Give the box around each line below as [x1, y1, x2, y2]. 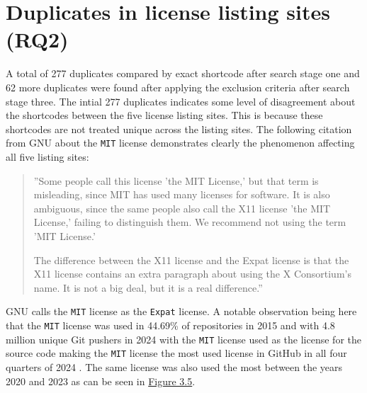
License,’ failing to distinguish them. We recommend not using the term [33, 215, 346, 229]
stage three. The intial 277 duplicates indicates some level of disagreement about [6, 93, 356, 108]
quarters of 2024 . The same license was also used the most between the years [6, 359, 343, 374]
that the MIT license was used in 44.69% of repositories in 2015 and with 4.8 [6, 317, 335, 332]
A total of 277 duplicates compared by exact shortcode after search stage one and [6, 66, 360, 81]
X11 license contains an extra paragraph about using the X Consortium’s [33, 266, 351, 281]
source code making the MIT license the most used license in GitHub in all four [6, 346, 347, 360]
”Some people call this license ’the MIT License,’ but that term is [33, 173, 319, 188]
